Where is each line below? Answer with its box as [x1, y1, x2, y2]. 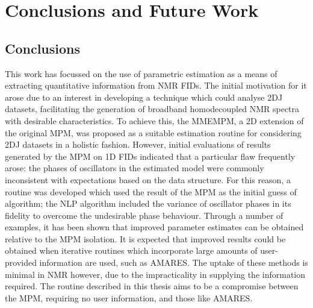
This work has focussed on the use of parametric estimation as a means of [5, 67, 277, 80]
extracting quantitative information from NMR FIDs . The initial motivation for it [5, 79, 307, 92]
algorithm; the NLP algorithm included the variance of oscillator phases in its [5, 197, 291, 210]
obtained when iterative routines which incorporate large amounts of [5, 244, 258, 257]
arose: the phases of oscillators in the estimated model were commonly [5, 162, 264, 174]
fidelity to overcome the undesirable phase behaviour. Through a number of [5, 209, 284, 221]
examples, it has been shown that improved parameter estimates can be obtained [5, 221, 304, 233]
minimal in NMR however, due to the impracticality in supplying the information [5, 268, 306, 280]
